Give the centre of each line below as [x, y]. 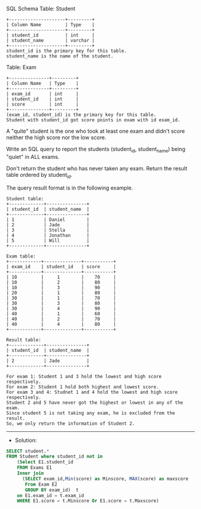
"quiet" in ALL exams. [33, 157]
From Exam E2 [41, 484]
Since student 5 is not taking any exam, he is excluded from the [91, 413]
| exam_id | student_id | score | [61, 266]
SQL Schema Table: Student [41, 9]
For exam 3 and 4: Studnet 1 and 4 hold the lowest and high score [92, 392]
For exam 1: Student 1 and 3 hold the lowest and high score [84, 376]
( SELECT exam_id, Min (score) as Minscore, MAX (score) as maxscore [105, 479]
